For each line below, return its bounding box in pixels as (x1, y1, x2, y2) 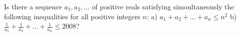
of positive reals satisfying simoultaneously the (91, 1, 234, 11)
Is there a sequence (4, 1, 62, 11)
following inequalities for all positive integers (4, 11, 140, 21)
